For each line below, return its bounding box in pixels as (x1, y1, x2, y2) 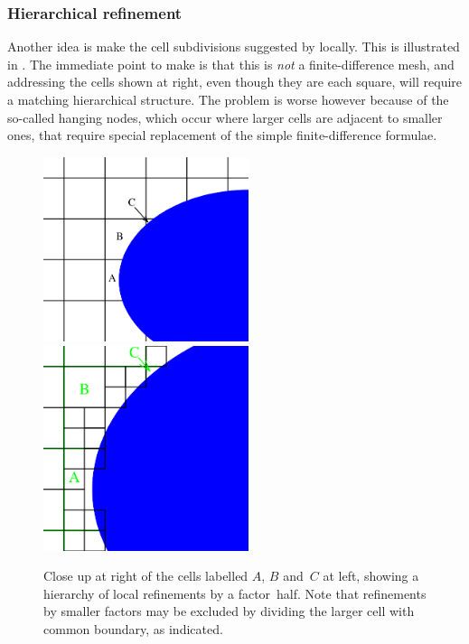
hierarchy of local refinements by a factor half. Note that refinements (43, 583, 427, 602)
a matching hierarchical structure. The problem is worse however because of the (7, 90, 449, 108)
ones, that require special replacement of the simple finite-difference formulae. (7, 126, 437, 145)
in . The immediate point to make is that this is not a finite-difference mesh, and (7, 54, 455, 73)
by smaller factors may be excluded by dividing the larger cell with (43, 602, 415, 621)
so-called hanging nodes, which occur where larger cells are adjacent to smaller (7, 107, 443, 126)
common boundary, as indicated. (43, 619, 223, 638)
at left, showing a (323, 566, 419, 585)
